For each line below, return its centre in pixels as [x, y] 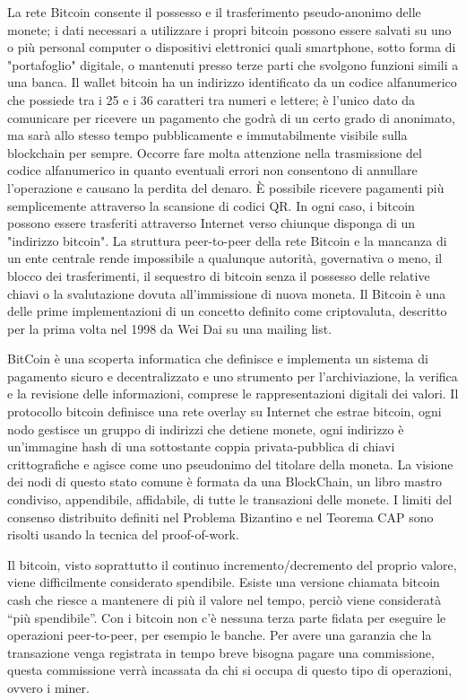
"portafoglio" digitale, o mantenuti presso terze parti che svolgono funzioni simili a [233, 64]
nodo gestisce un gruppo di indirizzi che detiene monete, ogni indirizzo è [206, 429]
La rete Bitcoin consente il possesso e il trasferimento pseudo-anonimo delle [214, 12]
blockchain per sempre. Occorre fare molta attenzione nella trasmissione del [215, 152]
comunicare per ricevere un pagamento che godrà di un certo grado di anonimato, [231, 117]
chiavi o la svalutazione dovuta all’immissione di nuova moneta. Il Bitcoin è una [227, 293]
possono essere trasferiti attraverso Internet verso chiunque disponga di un [211, 223]
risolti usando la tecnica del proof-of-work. [123, 534]
